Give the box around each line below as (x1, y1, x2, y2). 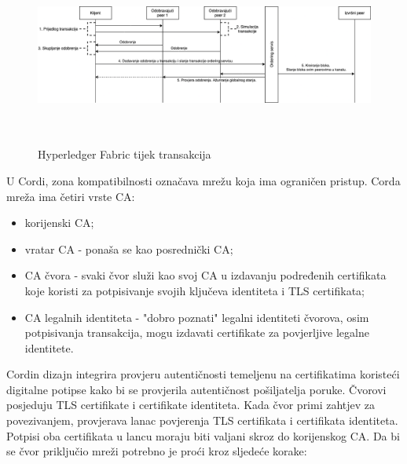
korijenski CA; (24, 214, 94, 231)
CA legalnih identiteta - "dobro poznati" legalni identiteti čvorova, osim (24, 309, 369, 325)
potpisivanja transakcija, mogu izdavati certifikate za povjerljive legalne (24, 324, 369, 341)
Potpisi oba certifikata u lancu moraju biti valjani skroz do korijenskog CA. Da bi (6, 427, 400, 444)
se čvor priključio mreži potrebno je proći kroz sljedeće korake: (6, 443, 307, 459)
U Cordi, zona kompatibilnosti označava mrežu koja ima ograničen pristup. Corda (6, 172, 401, 188)
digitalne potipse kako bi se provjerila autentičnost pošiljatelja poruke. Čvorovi (6, 381, 387, 397)
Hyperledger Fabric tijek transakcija (38, 146, 211, 163)
